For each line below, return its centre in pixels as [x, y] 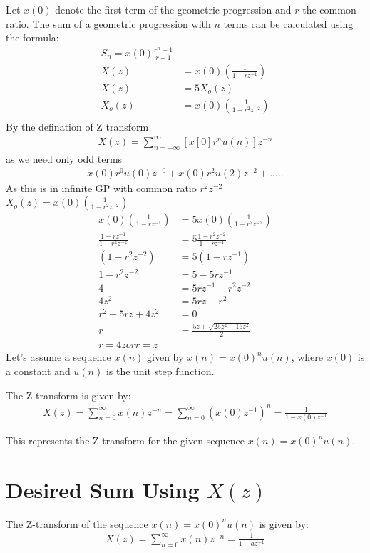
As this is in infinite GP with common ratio [101, 188]
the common [329, 9]
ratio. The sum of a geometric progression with [108, 23]
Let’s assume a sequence [58, 357]
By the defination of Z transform [77, 126]
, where [307, 357]
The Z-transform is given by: [68, 395]
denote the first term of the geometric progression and [173, 9]
